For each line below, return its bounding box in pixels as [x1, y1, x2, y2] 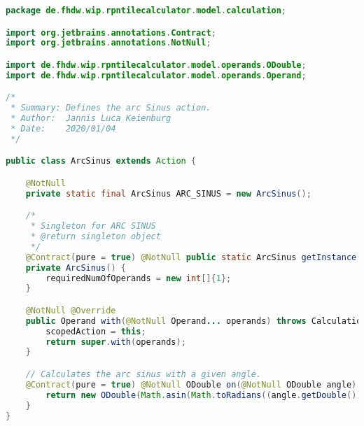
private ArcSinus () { [25, 262, 126, 273]
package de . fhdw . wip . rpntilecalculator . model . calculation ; [6, 6, 287, 15]
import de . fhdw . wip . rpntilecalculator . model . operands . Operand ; [6, 70, 307, 80]
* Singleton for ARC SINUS [30, 221, 156, 232]
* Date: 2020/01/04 [10, 123, 116, 134]
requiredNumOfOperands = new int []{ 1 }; [45, 273, 232, 283]
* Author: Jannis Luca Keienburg [10, 113, 171, 124]
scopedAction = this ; [45, 326, 146, 336]
